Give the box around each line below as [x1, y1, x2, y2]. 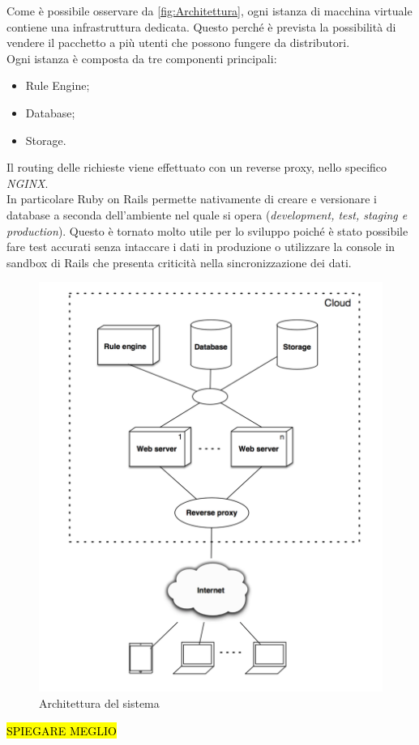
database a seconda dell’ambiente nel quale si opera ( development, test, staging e [6, 206, 408, 223]
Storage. [25, 131, 66, 148]
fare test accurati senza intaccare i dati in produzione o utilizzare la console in [6, 238, 395, 255]
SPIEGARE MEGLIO [6, 722, 117, 739]
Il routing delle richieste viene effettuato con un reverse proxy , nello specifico [6, 159, 387, 176]
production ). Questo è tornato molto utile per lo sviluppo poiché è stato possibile [6, 222, 408, 239]
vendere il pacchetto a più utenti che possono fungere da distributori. [6, 34, 350, 51]
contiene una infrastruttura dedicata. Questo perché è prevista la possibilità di [6, 18, 396, 35]
